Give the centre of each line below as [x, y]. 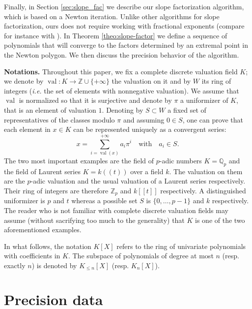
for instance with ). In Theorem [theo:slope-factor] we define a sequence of [116, 35]
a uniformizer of [204, 100]
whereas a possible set [104, 201]
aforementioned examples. [43, 230]
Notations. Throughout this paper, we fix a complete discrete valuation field [121, 71]
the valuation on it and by [151, 81]
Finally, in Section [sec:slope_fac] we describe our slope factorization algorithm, [124, 6]
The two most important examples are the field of [79, 160]
